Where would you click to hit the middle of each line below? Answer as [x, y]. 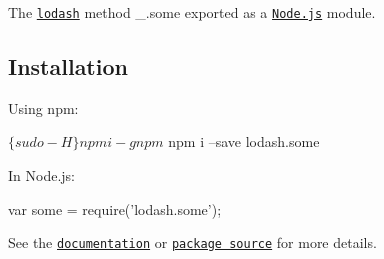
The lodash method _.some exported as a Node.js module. [192, 12]
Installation [68, 66]
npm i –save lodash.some [244, 141]
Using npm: [43, 107]
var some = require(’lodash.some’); [115, 208]
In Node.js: [41, 175]
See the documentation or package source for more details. [192, 242]
